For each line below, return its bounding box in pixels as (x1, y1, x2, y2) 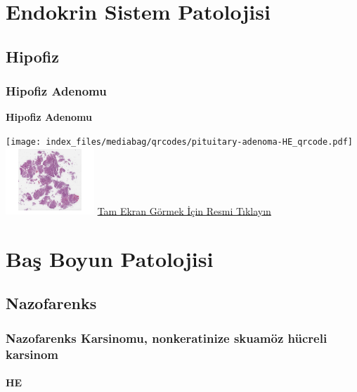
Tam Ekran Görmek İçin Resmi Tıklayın (97, 203, 271, 218)
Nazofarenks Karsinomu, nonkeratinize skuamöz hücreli (6, 329, 327, 346)
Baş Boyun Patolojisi (6, 244, 214, 273)
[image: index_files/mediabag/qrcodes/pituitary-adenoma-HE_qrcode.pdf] (6, 136, 353, 147)
